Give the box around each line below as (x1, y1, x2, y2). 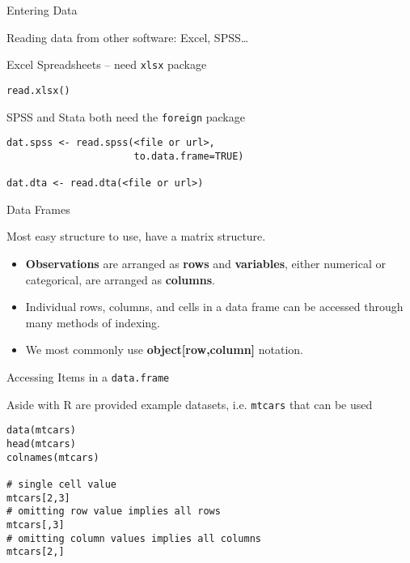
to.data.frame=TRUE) (133, 150, 244, 162)
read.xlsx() (6, 84, 70, 96)
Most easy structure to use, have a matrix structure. (6, 228, 266, 245)
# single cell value (6, 478, 117, 490)
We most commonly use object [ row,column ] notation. (25, 341, 303, 358)
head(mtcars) (6, 437, 76, 450)
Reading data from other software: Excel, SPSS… (6, 28, 249, 45)
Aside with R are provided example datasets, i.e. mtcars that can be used (6, 395, 373, 412)
